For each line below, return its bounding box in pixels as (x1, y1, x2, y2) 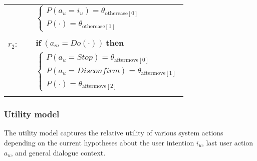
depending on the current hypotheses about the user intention (4, 137, 194, 147)
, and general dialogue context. (11, 147, 106, 157)
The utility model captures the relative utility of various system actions (4, 127, 223, 138)
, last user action (202, 137, 253, 147)
